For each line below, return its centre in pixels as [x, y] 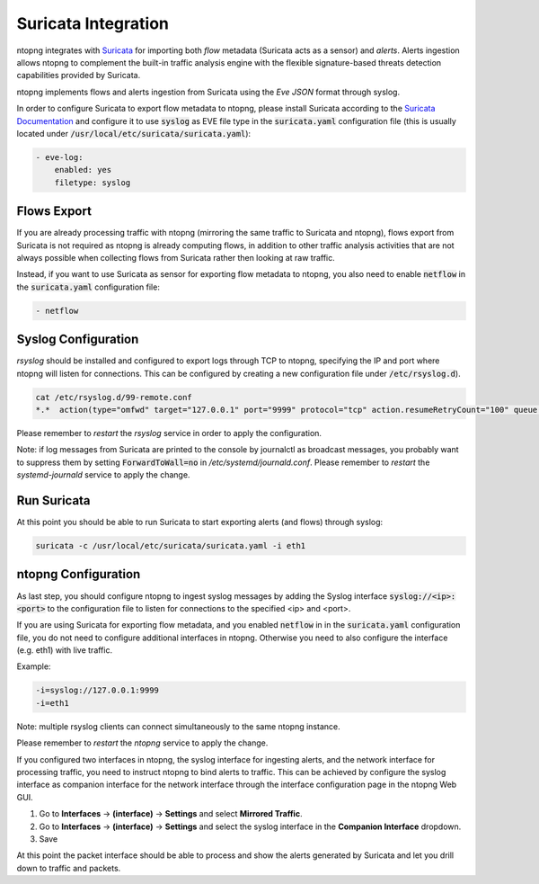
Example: [34, 666]
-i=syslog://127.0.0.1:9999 [97, 691]
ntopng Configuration [79, 574]
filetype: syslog [93, 183]
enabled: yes [83, 170]
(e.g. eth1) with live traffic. [64, 650]
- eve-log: [59, 157]
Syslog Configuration [78, 339]
